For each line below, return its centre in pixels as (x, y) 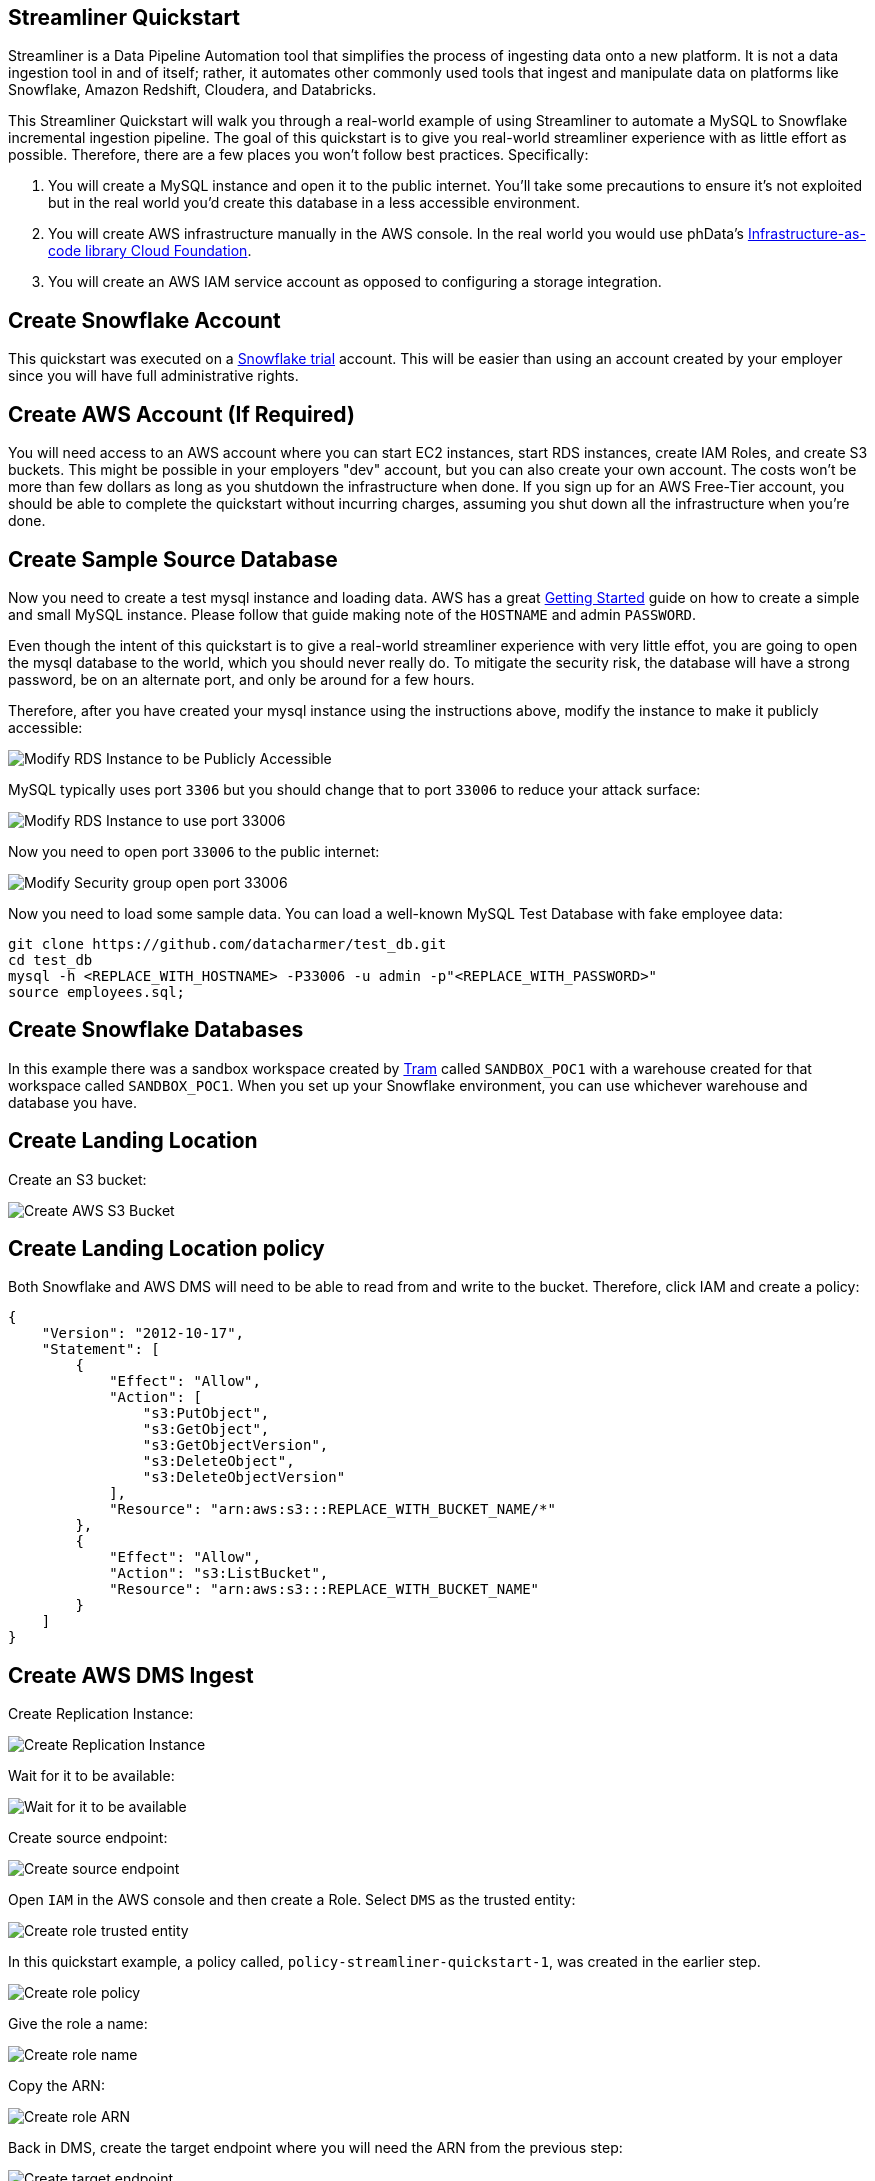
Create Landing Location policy (166, 1249)
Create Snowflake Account (144, 320)
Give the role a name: (78, 2024)
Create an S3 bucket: (77, 1179)
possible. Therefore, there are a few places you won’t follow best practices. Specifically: (298, 155)
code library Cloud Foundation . (150, 251)
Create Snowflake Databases (156, 1030)
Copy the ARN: (56, 2086)
